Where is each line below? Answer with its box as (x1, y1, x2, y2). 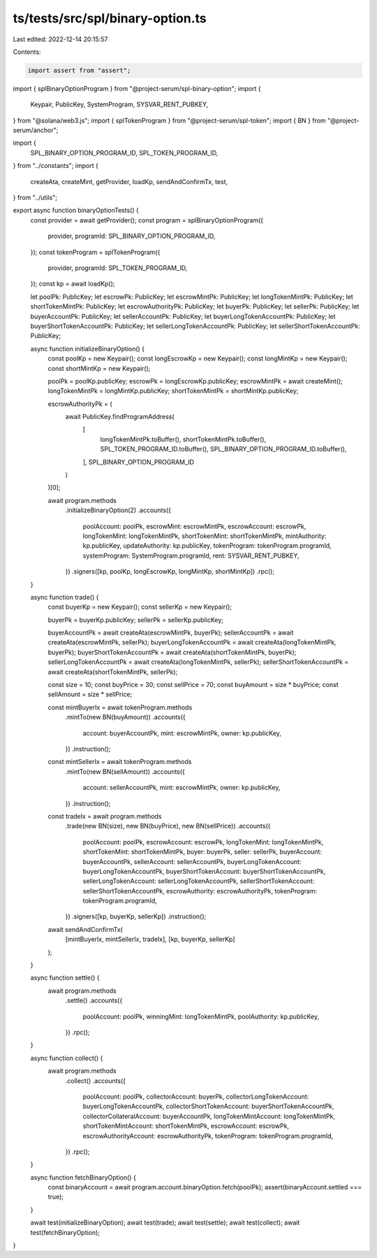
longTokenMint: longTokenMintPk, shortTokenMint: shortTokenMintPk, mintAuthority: (82, 532, 327, 540)
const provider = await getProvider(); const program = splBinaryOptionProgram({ (30, 215, 264, 224)
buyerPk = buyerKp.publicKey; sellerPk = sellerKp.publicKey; (47, 616, 223, 624)
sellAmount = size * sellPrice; (47, 690, 133, 699)
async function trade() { (30, 593, 99, 601)
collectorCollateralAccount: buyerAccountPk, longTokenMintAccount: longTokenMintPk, (82, 1112, 335, 1120)
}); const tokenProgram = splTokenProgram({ (30, 248, 161, 256)
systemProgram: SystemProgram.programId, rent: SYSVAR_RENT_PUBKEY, (82, 551, 300, 560)
